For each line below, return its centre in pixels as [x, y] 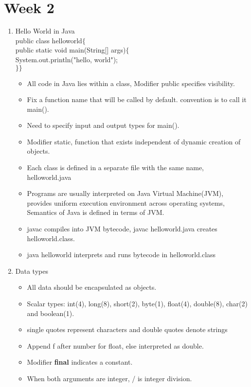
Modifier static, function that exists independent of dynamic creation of [134, 141]
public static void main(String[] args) [71, 50]
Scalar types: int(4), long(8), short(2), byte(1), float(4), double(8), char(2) [137, 303]
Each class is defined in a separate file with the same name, [115, 167]
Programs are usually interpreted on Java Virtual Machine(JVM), [125, 193]
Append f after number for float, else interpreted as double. [115, 345]
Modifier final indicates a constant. [80, 362]
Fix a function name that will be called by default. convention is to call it [137, 99]
